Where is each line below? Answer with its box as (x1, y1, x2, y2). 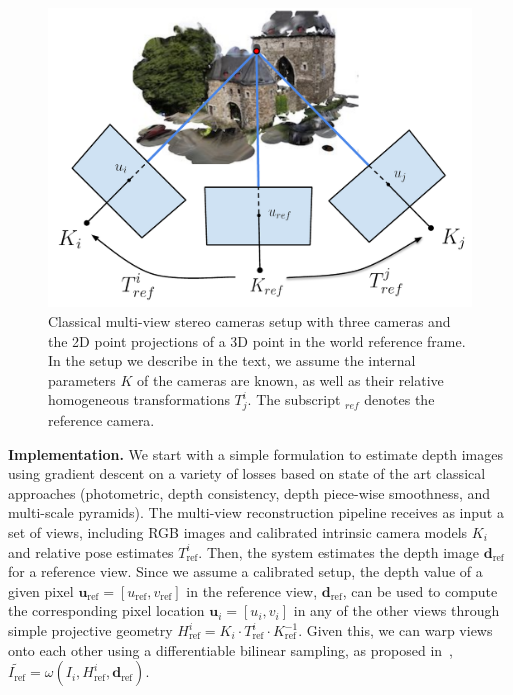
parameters (48, 369, 116, 390)
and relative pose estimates (8, 541, 174, 562)
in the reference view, (186, 580, 318, 601)
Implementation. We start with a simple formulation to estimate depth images (8, 443, 504, 464)
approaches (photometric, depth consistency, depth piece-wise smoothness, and (8, 482, 491, 503)
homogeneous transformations (48, 389, 230, 410)
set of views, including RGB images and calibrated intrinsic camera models (8, 522, 468, 543)
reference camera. (48, 410, 155, 431)
